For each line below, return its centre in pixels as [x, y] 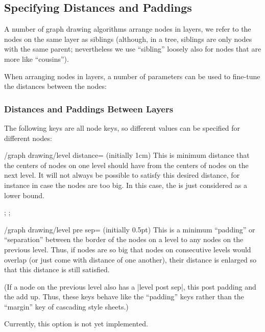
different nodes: [28, 138]
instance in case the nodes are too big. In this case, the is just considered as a [126, 185]
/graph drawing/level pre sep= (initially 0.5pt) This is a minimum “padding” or [130, 229]
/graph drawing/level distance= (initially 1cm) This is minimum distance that [127, 155]
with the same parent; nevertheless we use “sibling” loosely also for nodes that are [133, 49]
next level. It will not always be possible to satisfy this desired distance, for [122, 175]
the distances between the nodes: [55, 86]
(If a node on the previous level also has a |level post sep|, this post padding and [130, 286]
